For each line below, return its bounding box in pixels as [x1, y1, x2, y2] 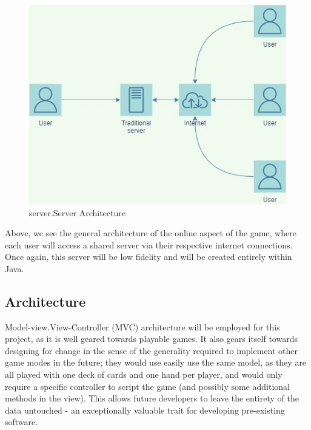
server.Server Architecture [29, 206, 125, 219]
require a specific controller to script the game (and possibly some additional [5, 380, 290, 392]
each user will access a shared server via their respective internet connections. [5, 238, 293, 251]
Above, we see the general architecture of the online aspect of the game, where [5, 227, 296, 239]
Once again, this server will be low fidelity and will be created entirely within [5, 250, 292, 263]
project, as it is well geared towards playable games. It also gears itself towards [5, 332, 298, 345]
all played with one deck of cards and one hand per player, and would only [5, 368, 283, 381]
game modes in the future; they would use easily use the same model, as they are [5, 356, 307, 369]
